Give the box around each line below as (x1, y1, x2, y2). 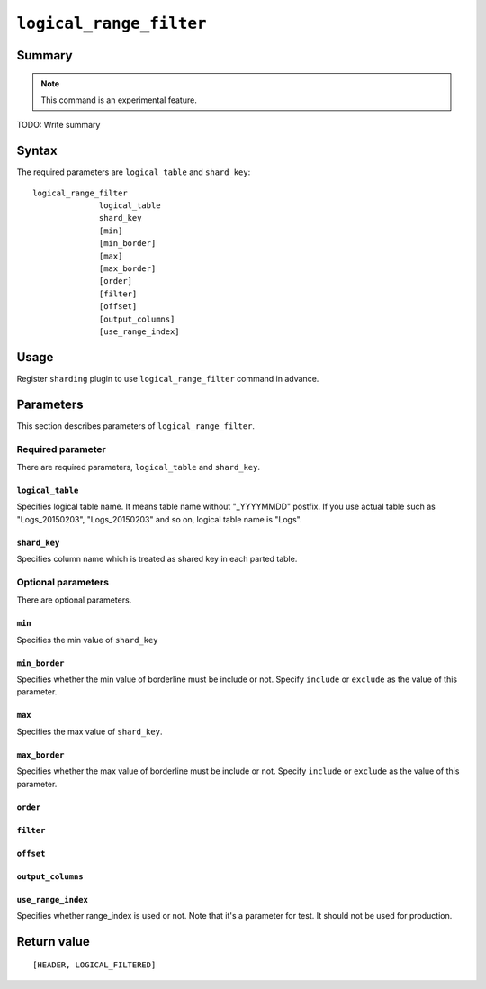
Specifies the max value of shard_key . (16, 726, 163, 737)
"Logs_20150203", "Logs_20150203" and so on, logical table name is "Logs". (16, 513, 302, 524)
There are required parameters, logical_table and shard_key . (16, 461, 261, 472)
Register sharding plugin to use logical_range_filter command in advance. (16, 373, 319, 384)
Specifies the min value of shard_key (16, 634, 158, 645)
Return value (16, 933, 90, 949)
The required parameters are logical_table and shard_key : (16, 167, 251, 177)
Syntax (16, 143, 58, 159)
